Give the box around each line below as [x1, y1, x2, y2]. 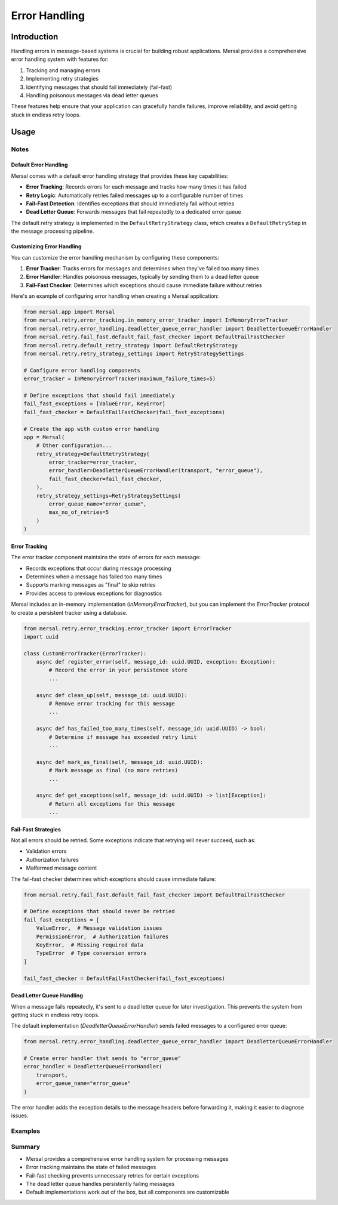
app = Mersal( [23, 433, 65, 440]
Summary [11, 1143, 41, 1151]
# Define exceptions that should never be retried [23, 908, 176, 915]
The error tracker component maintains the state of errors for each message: [11, 554, 201, 561]
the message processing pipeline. [11, 227, 94, 235]
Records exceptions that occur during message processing [26, 565, 171, 572]
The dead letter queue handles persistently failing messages [26, 1180, 175, 1187]
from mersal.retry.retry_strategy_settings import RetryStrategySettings [23, 350, 244, 357]
